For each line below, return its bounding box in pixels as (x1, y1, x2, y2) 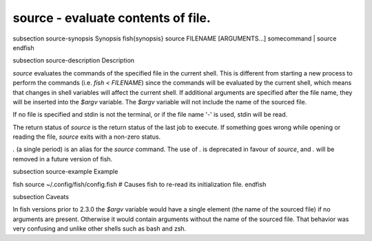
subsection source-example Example (12, 168, 118, 176)
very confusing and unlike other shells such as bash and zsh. (12, 225, 187, 233)
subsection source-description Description (12, 56, 134, 65)
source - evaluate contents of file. (12, 10, 211, 25)
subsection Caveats (12, 193, 69, 201)
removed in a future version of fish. (12, 154, 113, 163)
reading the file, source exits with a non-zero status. (12, 133, 161, 141)
